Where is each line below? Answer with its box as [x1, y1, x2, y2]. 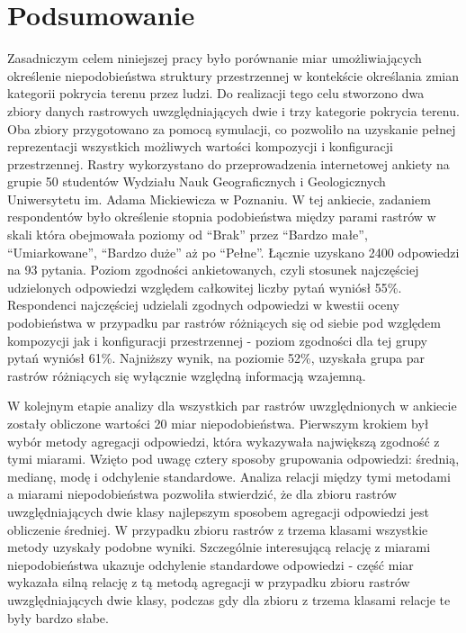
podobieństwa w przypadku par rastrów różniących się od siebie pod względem [7, 313, 441, 332]
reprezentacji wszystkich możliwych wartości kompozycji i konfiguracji [7, 137, 393, 156]
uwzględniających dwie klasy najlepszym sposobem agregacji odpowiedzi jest [7, 502, 430, 520]
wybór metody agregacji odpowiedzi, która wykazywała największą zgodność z [7, 431, 440, 450]
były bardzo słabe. [7, 608, 109, 627]
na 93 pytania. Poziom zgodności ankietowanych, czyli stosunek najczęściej [7, 260, 419, 279]
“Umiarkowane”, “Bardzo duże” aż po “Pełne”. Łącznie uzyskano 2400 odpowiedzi [7, 242, 460, 261]
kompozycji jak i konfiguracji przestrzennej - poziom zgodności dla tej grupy [7, 330, 427, 349]
